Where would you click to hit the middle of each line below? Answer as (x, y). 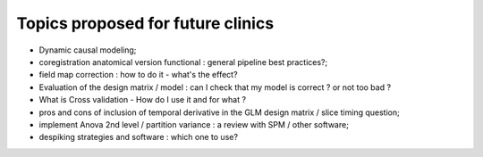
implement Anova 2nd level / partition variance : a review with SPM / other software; (194, 124)
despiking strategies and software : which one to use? (139, 137)
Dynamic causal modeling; (88, 50)
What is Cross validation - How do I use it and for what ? (142, 100)
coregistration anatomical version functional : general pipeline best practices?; (183, 62)
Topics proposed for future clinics (145, 23)
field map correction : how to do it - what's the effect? (138, 75)
